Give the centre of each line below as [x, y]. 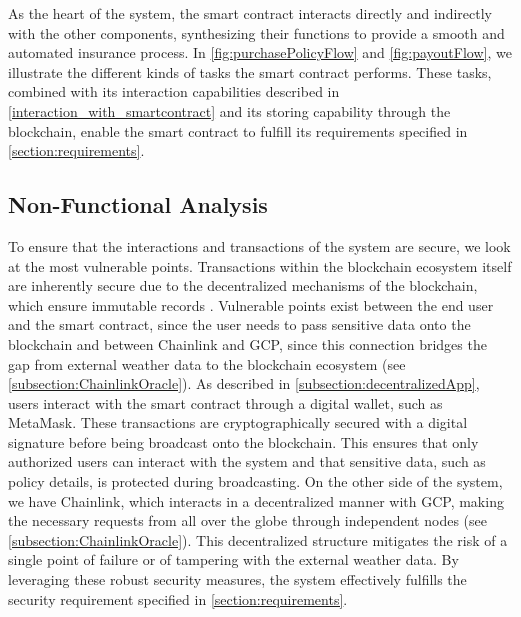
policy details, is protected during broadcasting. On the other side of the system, [255, 481]
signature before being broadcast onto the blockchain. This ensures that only [243, 441]
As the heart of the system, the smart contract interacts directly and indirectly [250, 13]
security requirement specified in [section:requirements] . [178, 598]
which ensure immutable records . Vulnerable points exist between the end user [251, 304]
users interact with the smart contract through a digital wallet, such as [225, 402]
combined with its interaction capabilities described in [174, 91]
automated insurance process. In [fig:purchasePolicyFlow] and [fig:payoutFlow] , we [260, 52]
